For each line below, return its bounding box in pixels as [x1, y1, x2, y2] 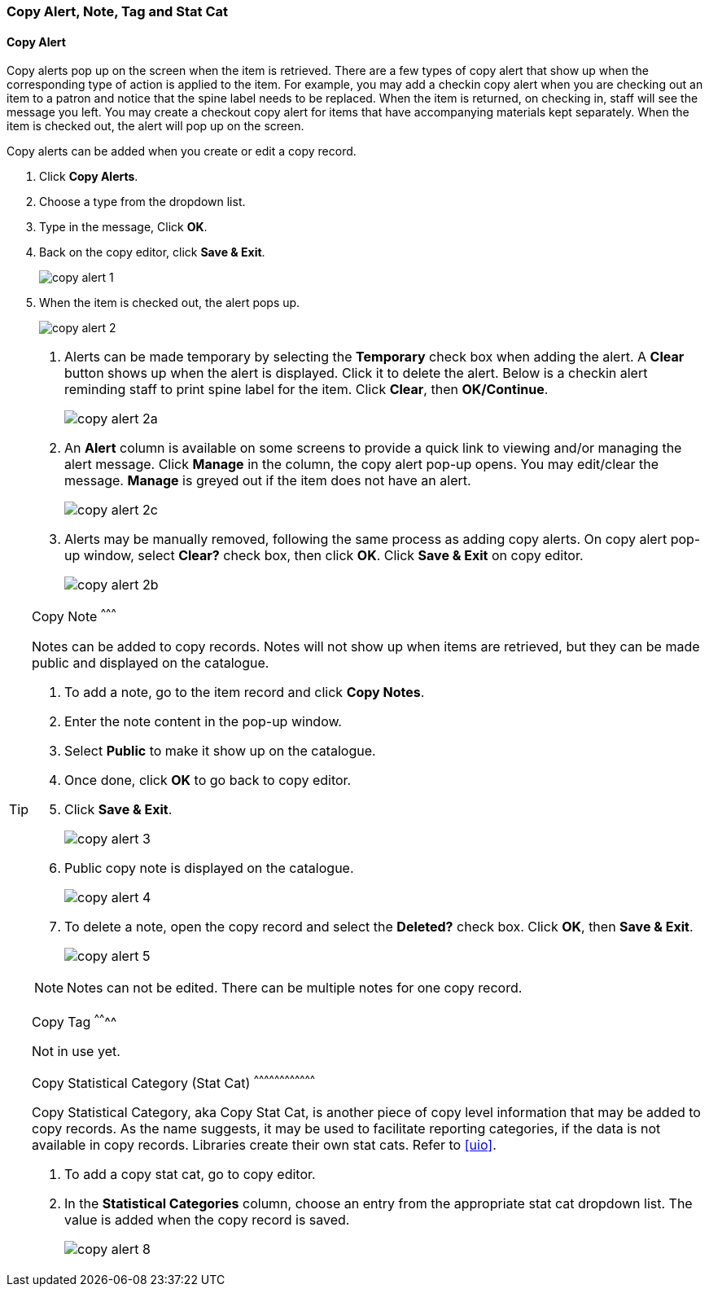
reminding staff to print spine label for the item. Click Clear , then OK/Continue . [64, 381, 549, 398]
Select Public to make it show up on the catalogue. [64, 742, 376, 759]
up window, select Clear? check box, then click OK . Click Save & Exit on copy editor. [64, 547, 584, 564]
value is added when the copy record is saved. [64, 1212, 350, 1229]
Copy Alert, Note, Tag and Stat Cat [7, 3, 229, 20]
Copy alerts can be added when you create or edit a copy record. [7, 144, 357, 159]
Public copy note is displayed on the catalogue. [64, 859, 354, 876]
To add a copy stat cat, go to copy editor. [64, 1166, 316, 1183]
